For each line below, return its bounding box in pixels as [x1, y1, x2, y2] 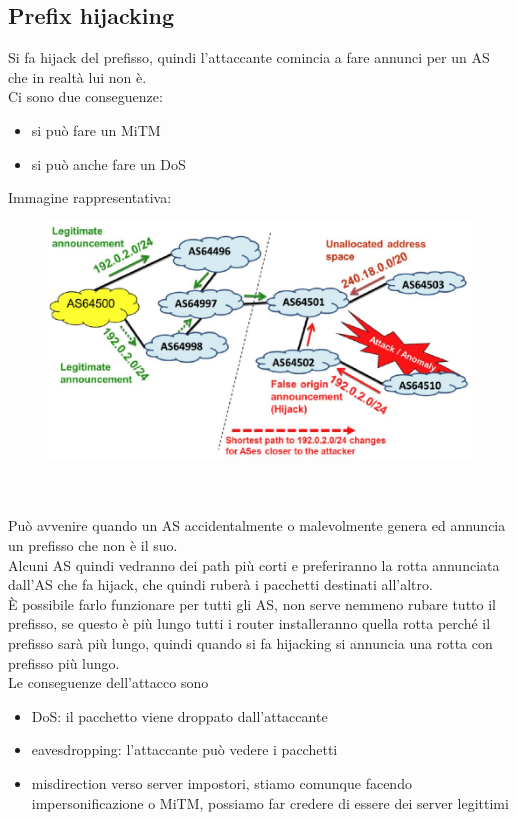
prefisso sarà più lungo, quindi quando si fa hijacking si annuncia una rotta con [8, 633, 493, 654]
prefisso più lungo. [8, 652, 120, 673]
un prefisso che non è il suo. [8, 535, 178, 556]
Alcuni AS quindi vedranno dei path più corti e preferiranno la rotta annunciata [8, 554, 500, 575]
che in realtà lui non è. [8, 66, 147, 87]
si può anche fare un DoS [31, 153, 186, 174]
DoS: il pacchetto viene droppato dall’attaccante [31, 705, 328, 726]
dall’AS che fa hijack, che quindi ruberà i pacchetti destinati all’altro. [8, 574, 433, 595]
